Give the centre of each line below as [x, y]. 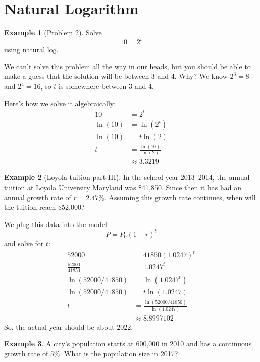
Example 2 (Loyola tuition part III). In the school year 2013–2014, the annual [127, 177]
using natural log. [31, 49]
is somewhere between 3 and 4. [106, 86]
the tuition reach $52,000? [44, 207]
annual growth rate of [38, 197]
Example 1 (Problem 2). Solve [53, 33]
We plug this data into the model [56, 224]
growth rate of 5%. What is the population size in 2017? [91, 353]
